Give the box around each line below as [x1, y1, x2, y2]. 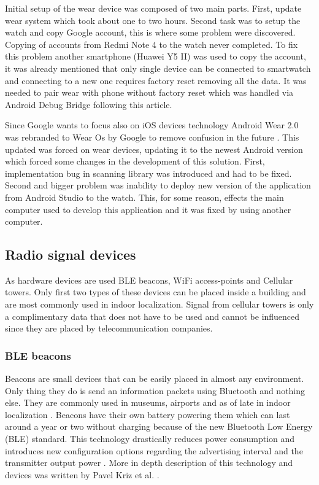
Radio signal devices [5, 245, 136, 264]
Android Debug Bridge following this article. [5, 98, 172, 111]
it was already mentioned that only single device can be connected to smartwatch [5, 61, 311, 74]
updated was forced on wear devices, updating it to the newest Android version [5, 142, 303, 155]
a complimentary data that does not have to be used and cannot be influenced [5, 309, 300, 322]
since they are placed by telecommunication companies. [5, 322, 213, 335]
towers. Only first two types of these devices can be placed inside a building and [5, 285, 306, 298]
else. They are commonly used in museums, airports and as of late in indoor [5, 396, 291, 409]
